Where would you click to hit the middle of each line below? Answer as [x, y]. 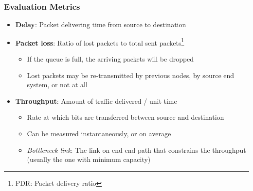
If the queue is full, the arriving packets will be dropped [110, 59]
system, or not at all [57, 85]
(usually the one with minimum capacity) [89, 159]
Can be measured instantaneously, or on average [99, 134]
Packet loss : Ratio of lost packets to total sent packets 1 [100, 42]
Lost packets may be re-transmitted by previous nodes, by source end [131, 75]
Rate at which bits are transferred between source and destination [126, 117]
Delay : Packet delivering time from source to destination [101, 24]
